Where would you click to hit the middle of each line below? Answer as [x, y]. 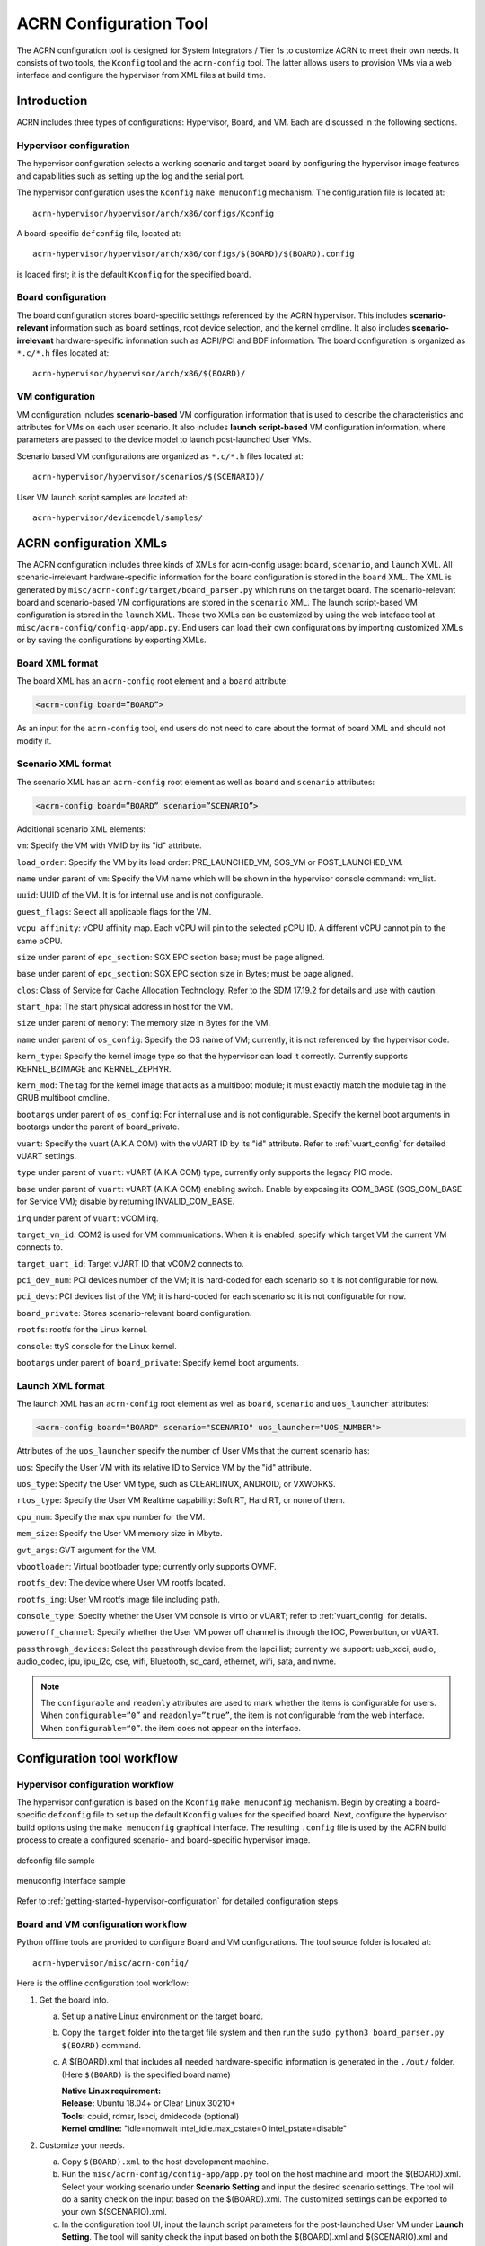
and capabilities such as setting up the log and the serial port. [131, 176]
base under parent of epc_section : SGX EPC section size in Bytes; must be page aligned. [185, 974]
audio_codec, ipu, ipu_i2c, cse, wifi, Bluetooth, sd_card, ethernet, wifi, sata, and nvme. [176, 1661]
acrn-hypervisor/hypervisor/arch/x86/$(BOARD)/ [139, 374]
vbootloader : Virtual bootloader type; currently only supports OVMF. [147, 1566]
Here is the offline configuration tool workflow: [103, 1983]
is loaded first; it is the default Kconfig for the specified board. [134, 274]
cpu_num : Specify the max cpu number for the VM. [111, 1516]
